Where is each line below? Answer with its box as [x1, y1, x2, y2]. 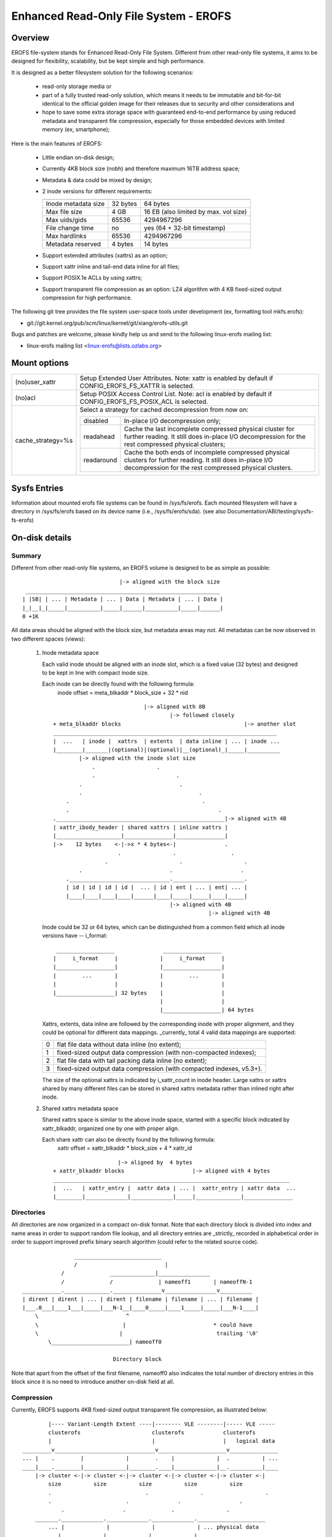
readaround [83, 456, 117, 464]
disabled [83, 416, 109, 425]
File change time [45, 223, 94, 232]
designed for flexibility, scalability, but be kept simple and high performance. [11, 57, 205, 65]
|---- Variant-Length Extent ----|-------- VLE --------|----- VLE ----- [48, 1420, 275, 1428]
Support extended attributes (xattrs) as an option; [42, 251, 168, 259]
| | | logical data [48, 1437, 275, 1445]
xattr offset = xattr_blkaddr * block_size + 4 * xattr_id [57, 1144, 192, 1152]
